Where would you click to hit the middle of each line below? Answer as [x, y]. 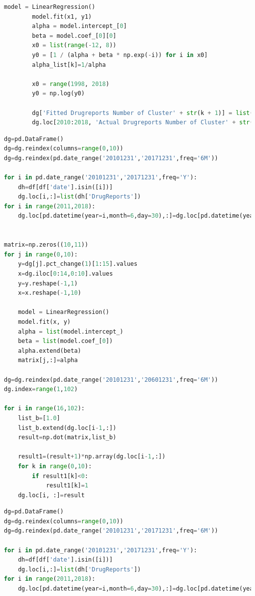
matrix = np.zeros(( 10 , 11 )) [46, 245]
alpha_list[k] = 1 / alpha [69, 65]
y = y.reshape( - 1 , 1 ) [48, 283]
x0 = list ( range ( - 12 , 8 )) [74, 45]
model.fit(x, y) [44, 322]
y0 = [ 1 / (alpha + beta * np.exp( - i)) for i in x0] [120, 55]
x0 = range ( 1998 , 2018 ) [71, 84]
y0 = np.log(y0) [58, 94]
